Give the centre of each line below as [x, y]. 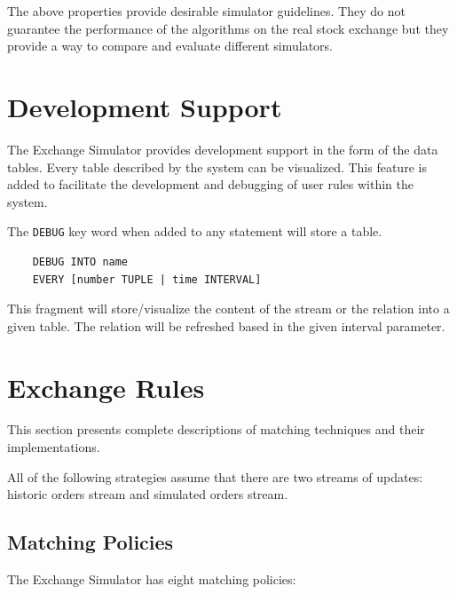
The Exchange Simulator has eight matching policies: [152, 579]
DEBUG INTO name [80, 261]
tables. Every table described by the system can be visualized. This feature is [217, 166]
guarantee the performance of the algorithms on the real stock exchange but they [228, 28]
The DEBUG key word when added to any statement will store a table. [195, 231]
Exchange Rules [106, 387]
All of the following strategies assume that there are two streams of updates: [215, 476]
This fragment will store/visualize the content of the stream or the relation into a [228, 309]
